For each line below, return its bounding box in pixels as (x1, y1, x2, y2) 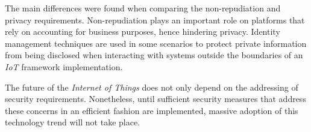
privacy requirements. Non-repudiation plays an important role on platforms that (5, 13, 305, 26)
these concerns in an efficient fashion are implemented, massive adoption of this (5, 104, 298, 116)
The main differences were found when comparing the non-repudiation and (5, 2, 281, 14)
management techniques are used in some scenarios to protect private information (5, 37, 307, 49)
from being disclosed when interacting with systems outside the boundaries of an (5, 49, 303, 61)
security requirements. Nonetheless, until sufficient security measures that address (5, 92, 306, 105)
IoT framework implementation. (5, 60, 123, 73)
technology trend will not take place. (5, 116, 140, 128)
